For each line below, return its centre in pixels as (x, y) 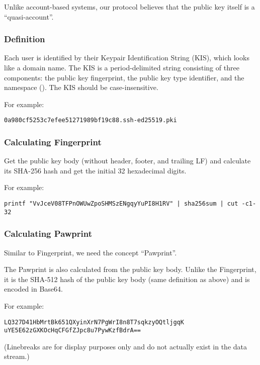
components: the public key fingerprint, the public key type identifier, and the (124, 77)
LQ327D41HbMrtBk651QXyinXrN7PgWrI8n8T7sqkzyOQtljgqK (94, 322)
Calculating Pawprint (48, 234)
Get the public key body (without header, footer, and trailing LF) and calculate (127, 161)
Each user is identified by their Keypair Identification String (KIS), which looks (127, 58)
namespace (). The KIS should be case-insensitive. (81, 87)
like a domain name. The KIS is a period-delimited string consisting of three (122, 67)
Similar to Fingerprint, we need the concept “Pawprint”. (91, 252)
